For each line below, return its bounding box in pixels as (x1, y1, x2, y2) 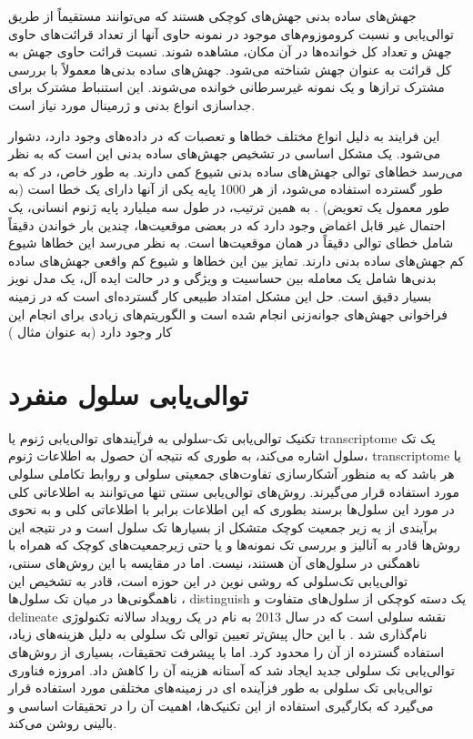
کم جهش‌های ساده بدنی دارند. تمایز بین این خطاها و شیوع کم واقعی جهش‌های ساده (8, 250, 465, 269)
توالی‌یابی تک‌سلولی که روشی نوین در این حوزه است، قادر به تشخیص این (8, 571, 408, 590)
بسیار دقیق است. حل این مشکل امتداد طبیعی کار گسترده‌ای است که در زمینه (8, 286, 432, 305)
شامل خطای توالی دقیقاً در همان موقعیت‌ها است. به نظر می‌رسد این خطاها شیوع (8, 233, 454, 252)
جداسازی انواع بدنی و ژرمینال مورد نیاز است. (8, 95, 256, 114)
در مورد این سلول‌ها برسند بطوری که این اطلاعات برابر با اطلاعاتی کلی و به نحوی (8, 500, 455, 519)
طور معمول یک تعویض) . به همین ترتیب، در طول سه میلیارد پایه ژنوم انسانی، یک (8, 197, 450, 216)
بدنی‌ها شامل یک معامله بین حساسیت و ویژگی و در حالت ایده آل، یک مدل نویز (8, 268, 437, 288)
